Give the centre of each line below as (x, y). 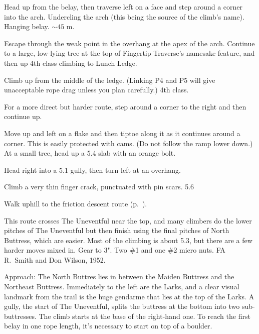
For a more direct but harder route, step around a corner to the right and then (125, 106)
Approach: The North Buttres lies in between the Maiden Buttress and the (119, 276)
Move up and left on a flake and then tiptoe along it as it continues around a (122, 133)
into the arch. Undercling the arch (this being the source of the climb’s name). (124, 16)
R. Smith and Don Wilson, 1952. (55, 259)
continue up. (23, 116)
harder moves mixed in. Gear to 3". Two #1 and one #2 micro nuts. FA (115, 250)
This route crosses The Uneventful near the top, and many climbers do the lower (128, 220)
